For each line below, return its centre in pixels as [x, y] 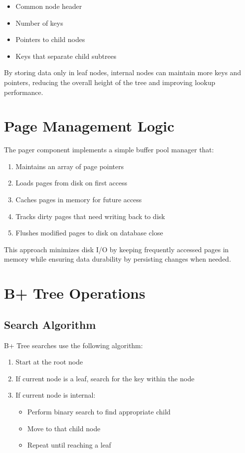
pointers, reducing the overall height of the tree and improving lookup [110, 82]
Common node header [49, 6]
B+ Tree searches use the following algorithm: [73, 345]
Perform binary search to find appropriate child [99, 411]
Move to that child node [64, 428]
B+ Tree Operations [75, 293]
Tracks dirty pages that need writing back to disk [90, 216]
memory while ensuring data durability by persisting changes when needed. [118, 259]
